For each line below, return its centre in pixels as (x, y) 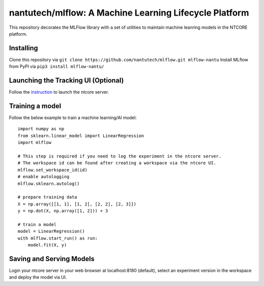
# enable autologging (44, 177)
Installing (24, 48)
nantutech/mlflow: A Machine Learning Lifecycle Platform (129, 13)
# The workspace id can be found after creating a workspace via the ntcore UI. (117, 163)
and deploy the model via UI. (38, 277)
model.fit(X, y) (47, 245)
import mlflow (34, 143)
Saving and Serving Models (52, 259)
